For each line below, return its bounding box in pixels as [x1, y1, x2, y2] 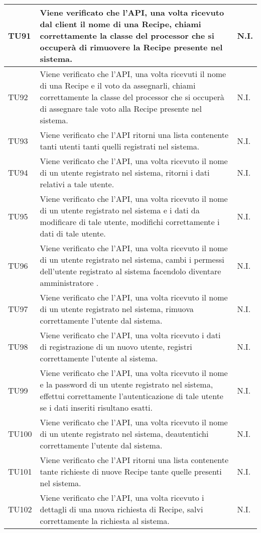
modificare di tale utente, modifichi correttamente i [40, 216, 220, 227]
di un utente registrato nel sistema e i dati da [40, 204, 200, 216]
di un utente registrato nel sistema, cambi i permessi [40, 254, 224, 265]
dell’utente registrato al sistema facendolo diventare [40, 265, 221, 277]
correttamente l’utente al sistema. [40, 352, 158, 364]
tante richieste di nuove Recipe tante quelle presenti [40, 466, 222, 477]
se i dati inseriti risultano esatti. [40, 402, 153, 413]
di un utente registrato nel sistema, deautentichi [40, 428, 209, 439]
